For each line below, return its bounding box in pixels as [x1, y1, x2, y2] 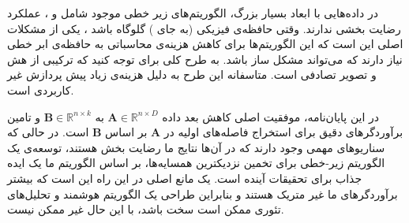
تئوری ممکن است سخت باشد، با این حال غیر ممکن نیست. [7, 201, 284, 217]
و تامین [7, 108, 40, 125]
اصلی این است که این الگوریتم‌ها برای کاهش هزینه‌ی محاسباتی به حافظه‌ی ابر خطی [7, 35, 403, 52]
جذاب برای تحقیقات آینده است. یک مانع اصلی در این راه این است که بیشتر [7, 169, 362, 186]
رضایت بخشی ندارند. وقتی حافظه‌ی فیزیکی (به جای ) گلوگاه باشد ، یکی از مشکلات [7, 20, 401, 36]
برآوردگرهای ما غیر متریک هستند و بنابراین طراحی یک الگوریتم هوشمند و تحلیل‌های [7, 185, 398, 202]
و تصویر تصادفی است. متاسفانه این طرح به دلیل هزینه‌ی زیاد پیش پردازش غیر [7, 66, 377, 83]
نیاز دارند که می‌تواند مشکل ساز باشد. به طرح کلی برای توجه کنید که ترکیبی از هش [7, 50, 403, 67]
